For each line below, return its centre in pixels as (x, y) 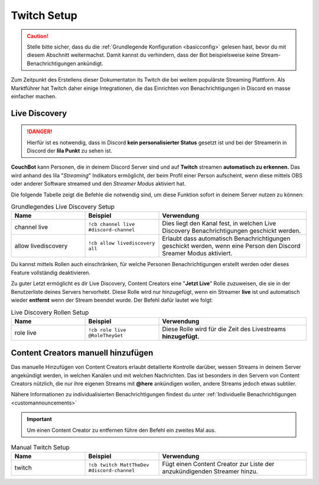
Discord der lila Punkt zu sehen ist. (69, 151)
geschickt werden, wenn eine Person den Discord (231, 246)
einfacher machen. (34, 96)
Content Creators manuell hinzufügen (82, 353)
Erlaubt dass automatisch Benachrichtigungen (226, 238)
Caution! (38, 36)
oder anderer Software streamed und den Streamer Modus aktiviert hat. (98, 184)
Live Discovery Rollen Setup (50, 312)
